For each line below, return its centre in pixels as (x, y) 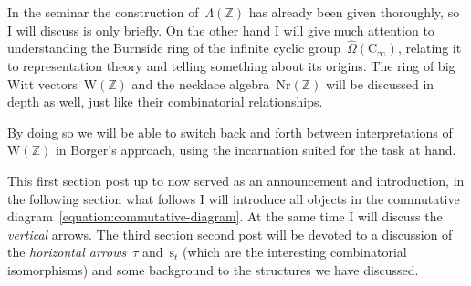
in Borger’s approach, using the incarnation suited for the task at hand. (256, 150)
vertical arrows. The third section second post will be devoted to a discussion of (230, 234)
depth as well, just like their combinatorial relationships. (165, 102)
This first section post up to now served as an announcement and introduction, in (236, 180)
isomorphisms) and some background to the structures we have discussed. (213, 269)
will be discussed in (380, 83)
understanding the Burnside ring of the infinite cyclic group (174, 48)
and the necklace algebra (201, 83)
